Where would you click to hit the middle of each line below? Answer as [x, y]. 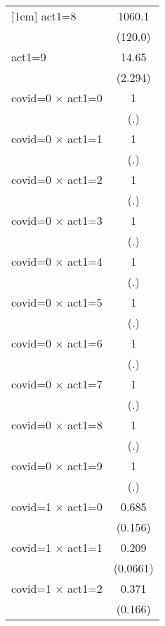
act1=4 [85, 261]
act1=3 [85, 220]
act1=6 [85, 343]
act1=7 [85, 384]
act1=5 [85, 302]
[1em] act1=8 [44, 16]
